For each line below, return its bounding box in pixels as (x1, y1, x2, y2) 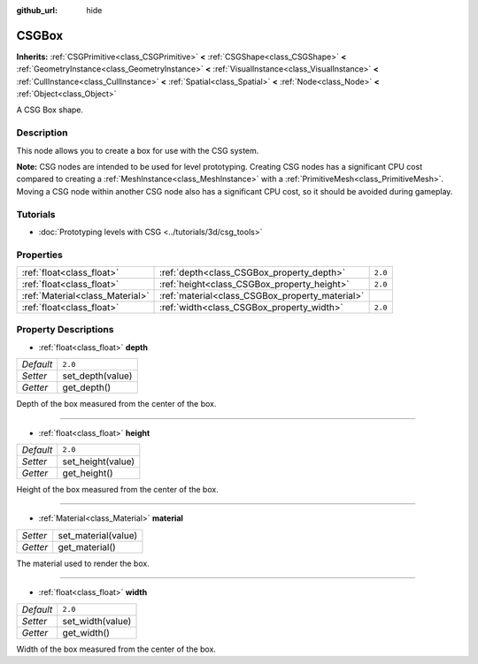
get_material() (58, 540, 117, 553)
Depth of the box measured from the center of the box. (16, 399, 217, 409)
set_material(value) (58, 529, 138, 541)
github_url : (16, 5, 58, 15)
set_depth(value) (62, 370, 133, 382)
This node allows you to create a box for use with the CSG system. (16, 145, 259, 156)
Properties (16, 248, 64, 261)
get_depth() (62, 381, 112, 393)
